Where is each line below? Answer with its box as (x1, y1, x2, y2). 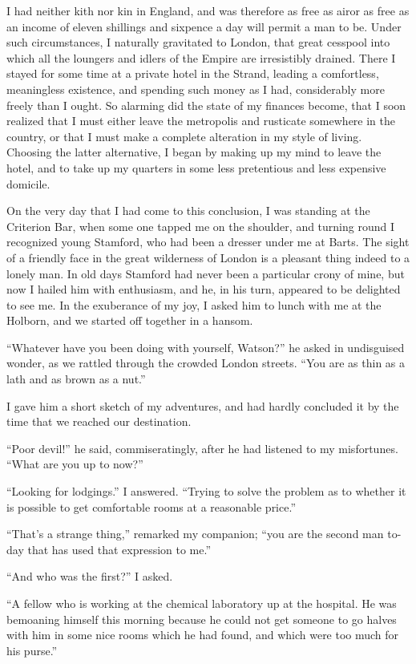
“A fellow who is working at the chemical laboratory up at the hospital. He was (6, 595, 397, 611)
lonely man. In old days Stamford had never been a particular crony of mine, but (6, 265, 405, 281)
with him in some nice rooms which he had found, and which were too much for (6, 626, 399, 643)
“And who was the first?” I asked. (6, 568, 173, 585)
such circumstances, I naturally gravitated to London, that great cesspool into (6, 34, 390, 51)
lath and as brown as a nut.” (6, 370, 146, 387)
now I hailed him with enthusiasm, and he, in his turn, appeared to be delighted (6, 281, 401, 298)
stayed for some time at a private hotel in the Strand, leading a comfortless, (6, 65, 379, 82)
